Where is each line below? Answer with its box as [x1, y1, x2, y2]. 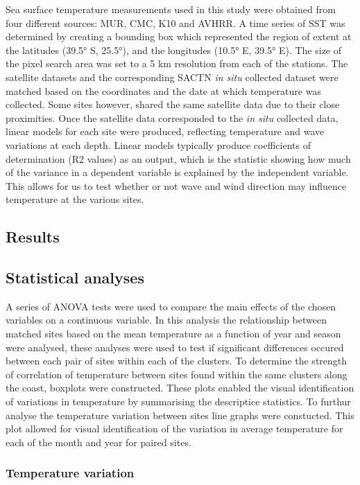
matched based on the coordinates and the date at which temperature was [6, 83, 321, 98]
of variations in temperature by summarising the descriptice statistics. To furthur [6, 394, 351, 409]
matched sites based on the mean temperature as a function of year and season [6, 326, 341, 341]
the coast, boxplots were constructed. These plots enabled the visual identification [6, 380, 354, 395]
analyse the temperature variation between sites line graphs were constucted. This [6, 407, 354, 422]
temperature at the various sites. [6, 192, 144, 206]
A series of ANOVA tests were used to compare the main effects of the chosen [6, 299, 336, 313]
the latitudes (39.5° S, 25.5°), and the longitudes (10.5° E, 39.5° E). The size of [6, 42, 342, 57]
